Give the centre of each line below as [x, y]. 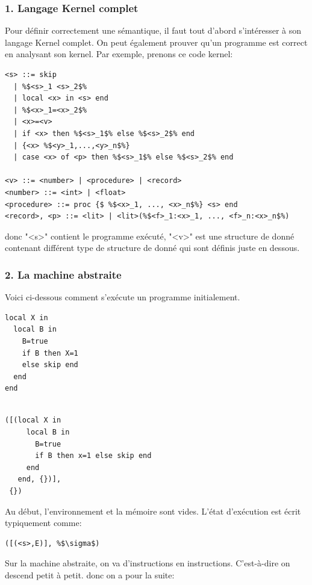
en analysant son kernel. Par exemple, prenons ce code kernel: [119, 54]
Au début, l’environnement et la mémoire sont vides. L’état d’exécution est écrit [153, 511]
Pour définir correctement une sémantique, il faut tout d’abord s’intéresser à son [153, 30]
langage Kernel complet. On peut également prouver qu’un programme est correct [156, 42]
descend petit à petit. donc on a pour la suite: [90, 575]
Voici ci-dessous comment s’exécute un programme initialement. [123, 297]
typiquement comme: [43, 523]
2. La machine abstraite [63, 274]
